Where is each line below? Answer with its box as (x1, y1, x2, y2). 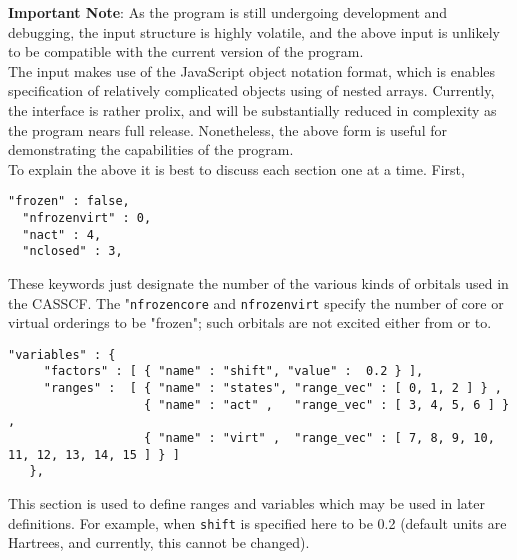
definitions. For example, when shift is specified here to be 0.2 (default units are (8, 512, 507, 533)
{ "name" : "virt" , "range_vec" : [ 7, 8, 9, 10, (144, 431, 495, 446)
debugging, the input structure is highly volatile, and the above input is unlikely (8, 21, 500, 42)
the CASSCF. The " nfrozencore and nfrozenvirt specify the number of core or (8, 292, 504, 313)
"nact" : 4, (22, 227, 102, 242)
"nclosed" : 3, (22, 244, 123, 259)
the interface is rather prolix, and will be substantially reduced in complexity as (8, 99, 497, 120)
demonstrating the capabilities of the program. (8, 139, 294, 160)
